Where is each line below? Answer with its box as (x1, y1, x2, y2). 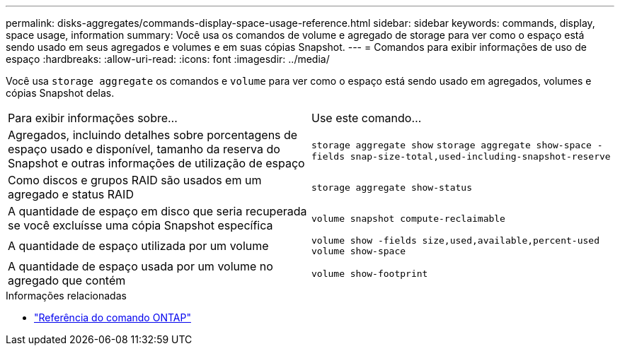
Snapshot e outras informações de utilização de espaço (8, 156, 305, 170)
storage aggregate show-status (311, 182, 472, 193)
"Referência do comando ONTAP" (34, 311, 191, 323)
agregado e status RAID (8, 187, 134, 201)
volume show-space (311, 246, 406, 256)
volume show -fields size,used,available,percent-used (311, 235, 599, 246)
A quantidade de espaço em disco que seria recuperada (8, 204, 307, 218)
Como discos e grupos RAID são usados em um (8, 173, 262, 187)
